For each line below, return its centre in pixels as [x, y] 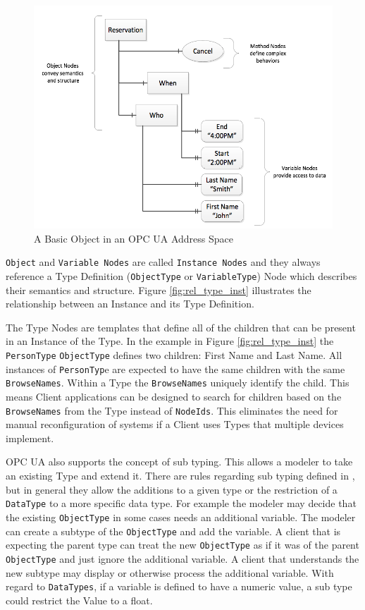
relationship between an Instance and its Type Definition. [130, 304]
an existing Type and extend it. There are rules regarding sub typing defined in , [180, 476]
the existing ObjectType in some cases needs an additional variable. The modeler [181, 517]
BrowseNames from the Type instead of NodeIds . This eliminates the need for [172, 410]
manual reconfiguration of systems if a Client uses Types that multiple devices [175, 424]
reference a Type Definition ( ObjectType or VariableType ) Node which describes [181, 276]
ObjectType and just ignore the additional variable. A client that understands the [182, 558]
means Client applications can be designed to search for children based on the [174, 397]
